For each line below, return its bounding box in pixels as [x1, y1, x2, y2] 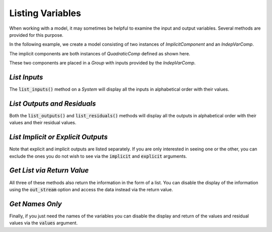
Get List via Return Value [9, 166, 89, 175]
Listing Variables [9, 8, 82, 19]
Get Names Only [9, 199, 62, 208]
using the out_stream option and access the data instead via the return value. [9, 186, 173, 192]
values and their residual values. [9, 120, 77, 126]
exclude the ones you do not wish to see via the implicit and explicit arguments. [9, 153, 187, 159]
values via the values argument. [9, 220, 78, 226]
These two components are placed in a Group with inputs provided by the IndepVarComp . [9, 60, 196, 66]
